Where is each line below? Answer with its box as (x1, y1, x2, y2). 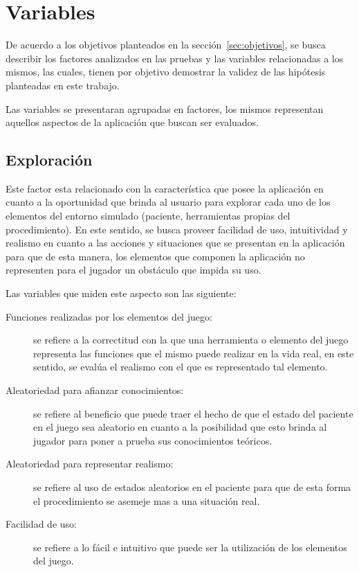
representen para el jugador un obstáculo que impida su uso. (6, 262, 261, 277)
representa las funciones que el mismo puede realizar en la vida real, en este (33, 346, 354, 360)
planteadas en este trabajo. (6, 78, 120, 92)
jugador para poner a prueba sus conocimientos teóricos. (33, 433, 273, 447)
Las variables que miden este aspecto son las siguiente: (6, 286, 237, 301)
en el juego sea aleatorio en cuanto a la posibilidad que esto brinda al (33, 420, 327, 434)
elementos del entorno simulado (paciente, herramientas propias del (6, 208, 291, 223)
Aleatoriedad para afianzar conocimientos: (6, 383, 184, 397)
